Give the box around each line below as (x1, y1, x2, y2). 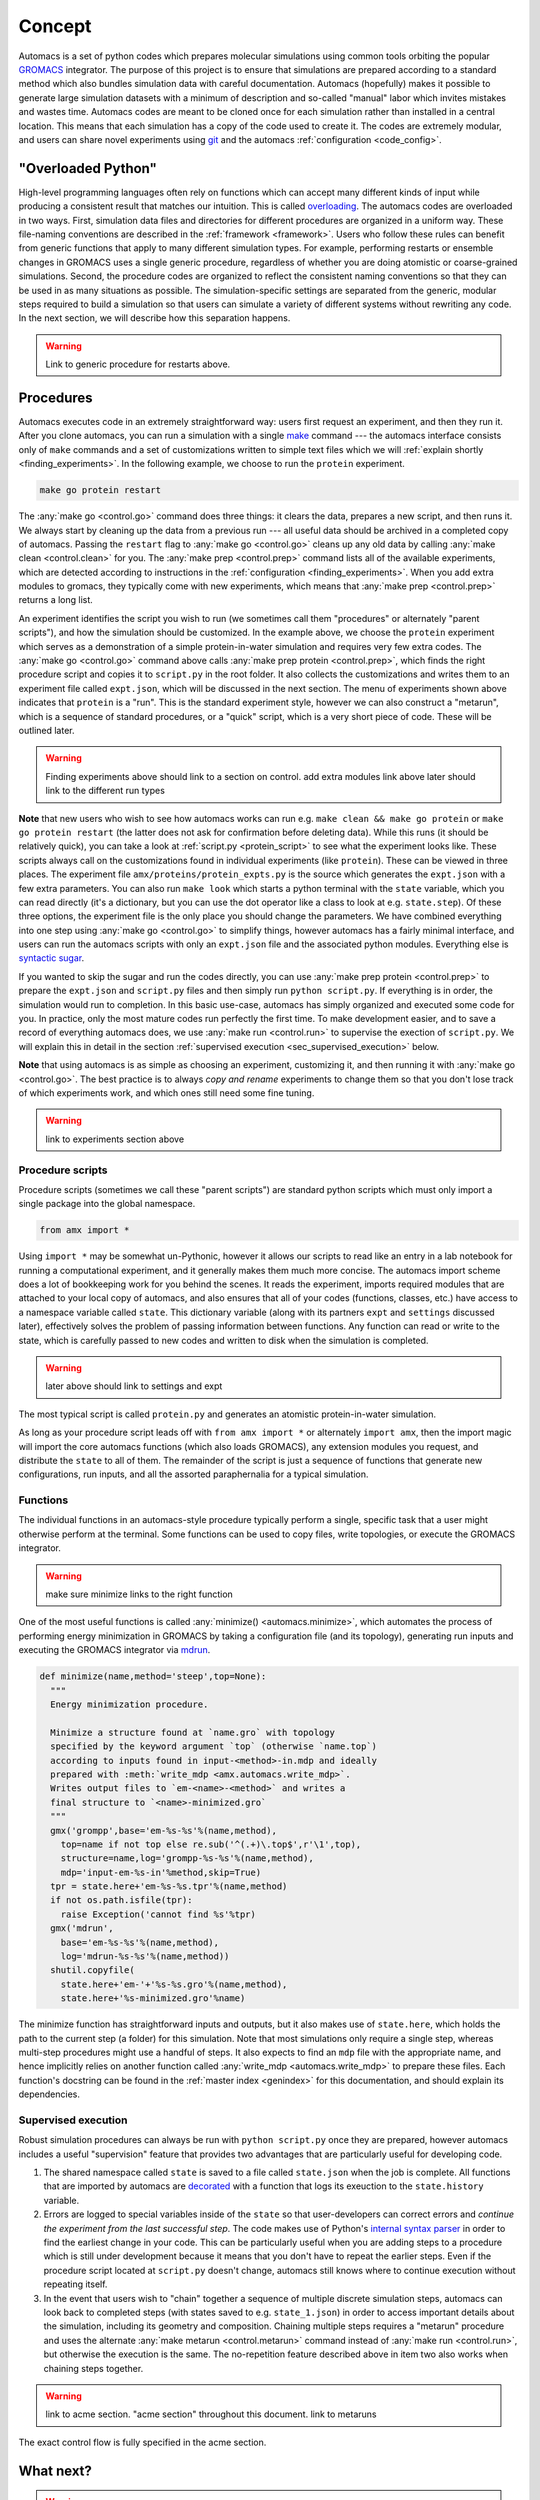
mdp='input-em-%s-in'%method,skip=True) (60, 1866, 262, 1878)
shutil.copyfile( (50, 1965, 135, 1976)
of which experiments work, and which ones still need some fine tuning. (18, 1086, 315, 1099)
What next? (18, 2462, 92, 2479)
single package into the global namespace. (18, 1198, 196, 1210)
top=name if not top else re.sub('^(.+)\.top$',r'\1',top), (60, 1838, 362, 1850)
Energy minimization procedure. (50, 1698, 209, 1710)
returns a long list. (18, 594, 94, 606)
